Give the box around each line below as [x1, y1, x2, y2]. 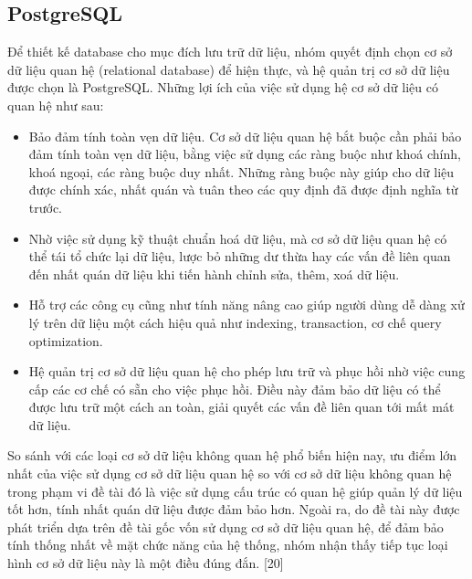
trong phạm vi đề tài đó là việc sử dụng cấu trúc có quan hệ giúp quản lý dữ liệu [7, 481, 463, 500]
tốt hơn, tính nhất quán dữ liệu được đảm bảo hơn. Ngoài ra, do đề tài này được [7, 500, 460, 519]
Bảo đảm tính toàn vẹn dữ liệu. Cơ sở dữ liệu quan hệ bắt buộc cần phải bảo [28, 126, 462, 145]
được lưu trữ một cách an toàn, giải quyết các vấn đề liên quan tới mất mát [28, 397, 455, 416]
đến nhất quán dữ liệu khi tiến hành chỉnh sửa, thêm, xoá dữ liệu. [28, 264, 400, 283]
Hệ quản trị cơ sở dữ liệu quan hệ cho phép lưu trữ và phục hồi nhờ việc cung [28, 362, 466, 381]
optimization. [28, 331, 103, 350]
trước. [28, 197, 63, 216]
